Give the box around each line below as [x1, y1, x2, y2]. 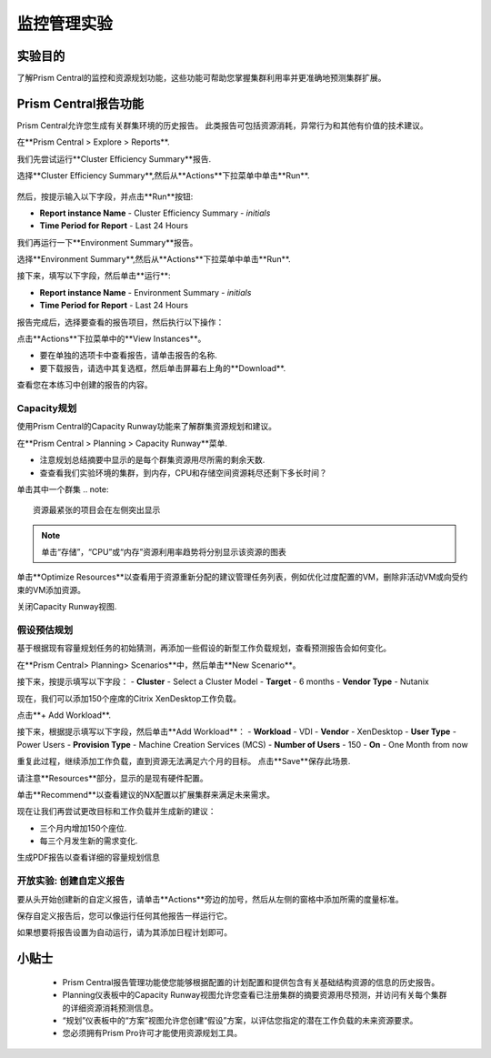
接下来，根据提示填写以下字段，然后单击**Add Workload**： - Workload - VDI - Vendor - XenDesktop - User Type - [16, 726, 456, 737]
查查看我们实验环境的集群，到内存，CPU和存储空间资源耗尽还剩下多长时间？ [39, 467, 327, 478]
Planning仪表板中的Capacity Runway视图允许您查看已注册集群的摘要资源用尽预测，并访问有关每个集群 [62, 990, 447, 1001]
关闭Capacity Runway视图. [16, 601, 117, 612]
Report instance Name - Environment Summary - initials [39, 287, 252, 297]
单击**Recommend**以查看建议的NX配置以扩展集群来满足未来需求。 [16, 789, 276, 800]
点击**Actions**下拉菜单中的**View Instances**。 [16, 333, 206, 345]
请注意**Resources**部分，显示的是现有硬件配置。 [16, 772, 208, 783]
